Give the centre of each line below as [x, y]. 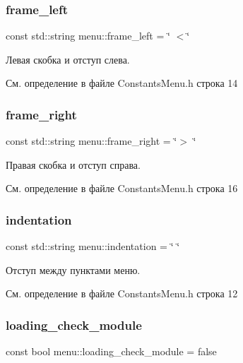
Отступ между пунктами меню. [73, 269]
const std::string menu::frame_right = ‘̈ [91, 141]
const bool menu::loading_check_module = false [111, 351]
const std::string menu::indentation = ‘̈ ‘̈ [93, 246]
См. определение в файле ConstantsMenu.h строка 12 [122, 293]
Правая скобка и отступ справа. [73, 164]
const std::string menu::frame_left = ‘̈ [88, 36]
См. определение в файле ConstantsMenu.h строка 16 [122, 188]
